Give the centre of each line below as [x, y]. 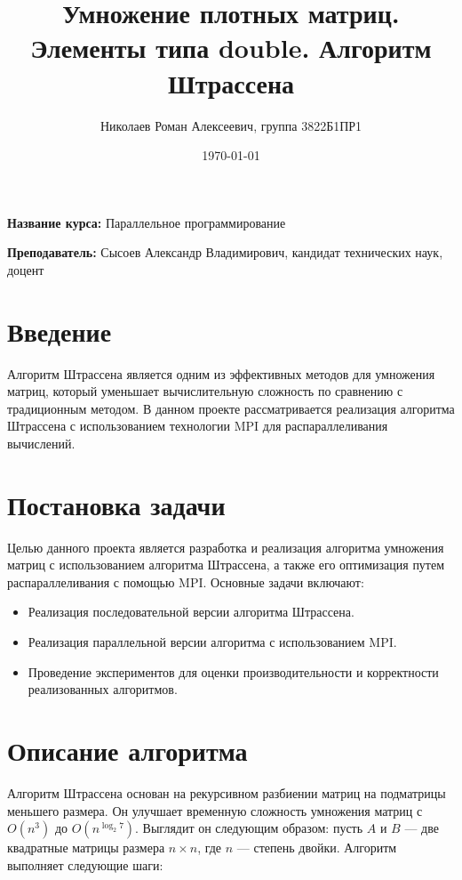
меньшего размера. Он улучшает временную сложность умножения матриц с [215, 810]
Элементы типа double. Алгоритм [231, 48]
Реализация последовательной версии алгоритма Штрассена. [191, 612]
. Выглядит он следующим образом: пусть [249, 828]
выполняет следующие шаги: [85, 864]
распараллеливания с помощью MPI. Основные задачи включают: [186, 581]
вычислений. [41, 443]
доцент [26, 269]
